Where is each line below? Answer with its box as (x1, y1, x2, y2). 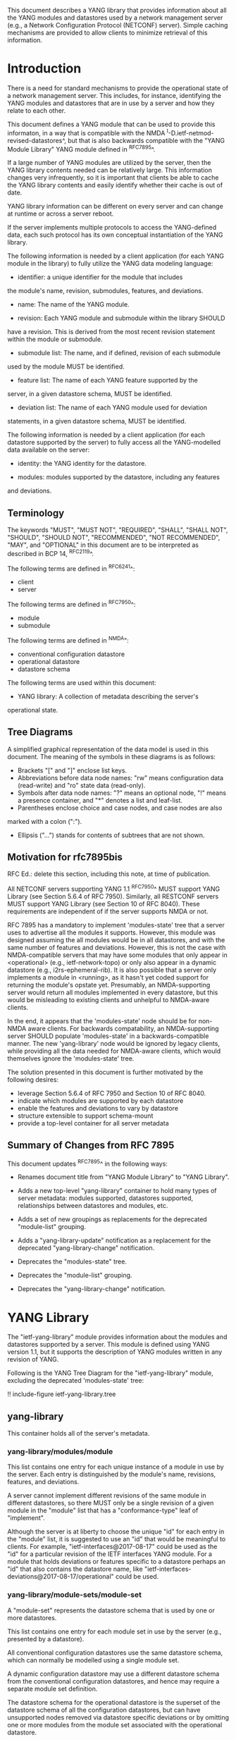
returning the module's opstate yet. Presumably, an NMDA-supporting (7, 980, 211, 989)
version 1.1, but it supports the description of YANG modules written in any (7, 1347, 223, 1356)
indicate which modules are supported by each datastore (17, 1096, 184, 1105)
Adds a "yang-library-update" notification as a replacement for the (17, 1236, 211, 1245)
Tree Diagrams (7, 726, 73, 739)
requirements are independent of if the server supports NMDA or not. (7, 907, 209, 915)
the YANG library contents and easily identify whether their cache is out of (7, 181, 223, 190)
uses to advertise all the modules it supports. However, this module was (7, 928, 216, 937)
